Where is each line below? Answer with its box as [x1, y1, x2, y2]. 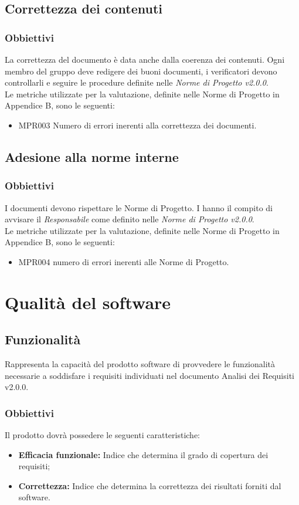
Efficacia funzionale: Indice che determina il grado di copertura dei [18, 448, 269, 460]
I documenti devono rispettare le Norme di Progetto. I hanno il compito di [5, 201, 273, 213]
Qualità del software [5, 290, 171, 314]
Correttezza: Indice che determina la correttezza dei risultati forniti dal [18, 479, 281, 492]
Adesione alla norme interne [5, 147, 179, 165]
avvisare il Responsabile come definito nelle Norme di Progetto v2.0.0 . [5, 213, 254, 225]
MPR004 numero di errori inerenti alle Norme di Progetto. [18, 255, 229, 267]
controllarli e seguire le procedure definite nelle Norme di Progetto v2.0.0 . [5, 76, 269, 89]
